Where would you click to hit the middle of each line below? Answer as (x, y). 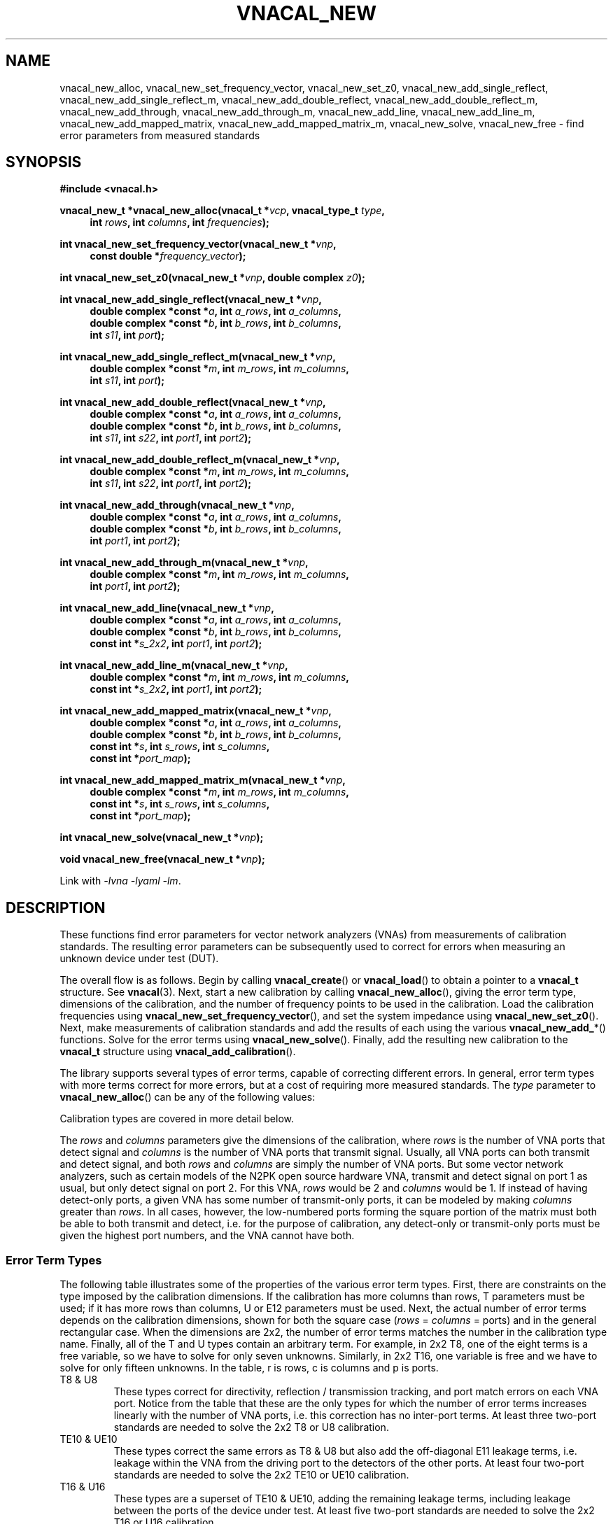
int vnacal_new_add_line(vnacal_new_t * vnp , (167, 608)
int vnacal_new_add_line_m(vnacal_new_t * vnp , (174, 665)
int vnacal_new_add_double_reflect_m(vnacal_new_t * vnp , (200, 460)
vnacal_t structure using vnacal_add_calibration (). (178, 1052)
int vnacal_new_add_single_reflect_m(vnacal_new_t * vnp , (198, 357)
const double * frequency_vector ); (168, 256)
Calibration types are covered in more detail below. (177, 1119)
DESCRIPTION (56, 908)
